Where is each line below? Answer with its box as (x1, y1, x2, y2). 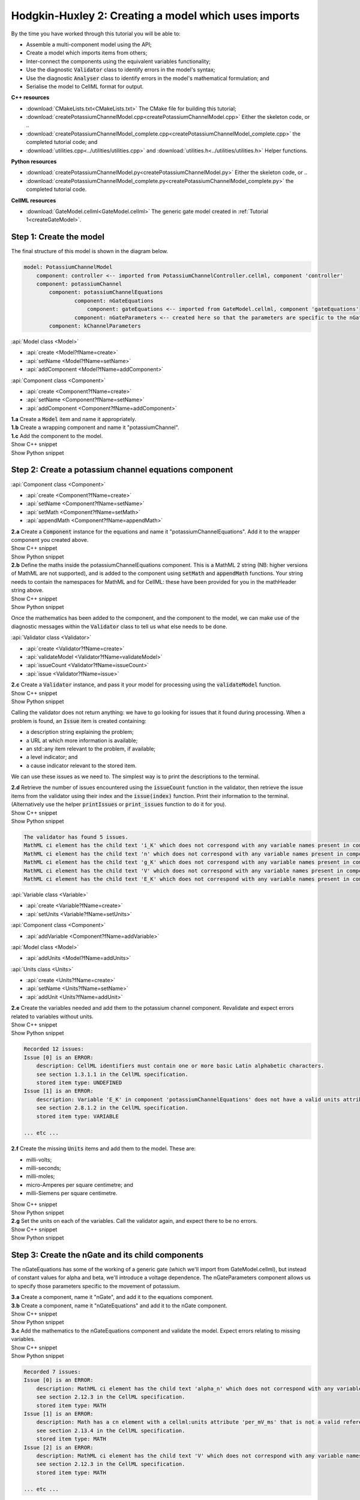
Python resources (11, 158, 57, 165)
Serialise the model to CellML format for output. (26, 83, 144, 90)
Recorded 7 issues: (23, 1368, 81, 1375)
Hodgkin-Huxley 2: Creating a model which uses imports (11, 9, 300, 22)
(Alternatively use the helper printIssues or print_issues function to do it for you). (11, 801, 227, 808)
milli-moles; (26, 1173, 55, 1180)
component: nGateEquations (74, 297, 154, 304)
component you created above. (11, 536, 89, 543)
